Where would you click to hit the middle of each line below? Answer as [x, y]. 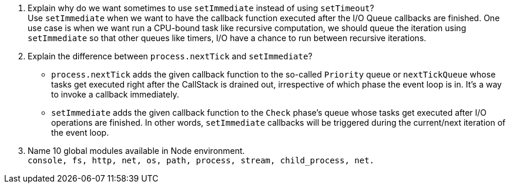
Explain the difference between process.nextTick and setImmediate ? [170, 56]
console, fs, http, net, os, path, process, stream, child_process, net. [201, 160]
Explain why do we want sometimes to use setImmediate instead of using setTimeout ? [201, 8]
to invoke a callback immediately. [115, 94]
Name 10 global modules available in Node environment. [136, 151]
